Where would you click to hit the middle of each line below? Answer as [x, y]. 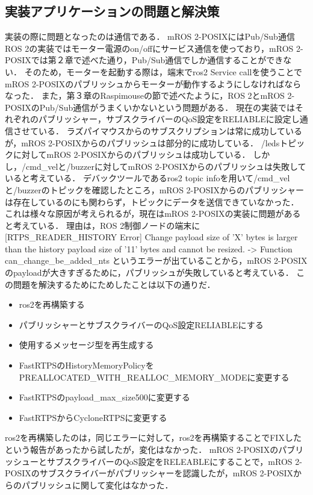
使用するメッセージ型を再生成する [86, 345]
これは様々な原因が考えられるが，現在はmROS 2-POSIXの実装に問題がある [153, 213]
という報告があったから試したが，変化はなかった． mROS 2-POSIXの [142, 450]
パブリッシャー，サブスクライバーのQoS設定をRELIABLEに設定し [169, 119]
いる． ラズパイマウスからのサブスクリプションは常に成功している [170, 130]
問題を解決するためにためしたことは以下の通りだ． [114, 284]
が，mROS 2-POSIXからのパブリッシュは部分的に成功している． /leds [142, 142]
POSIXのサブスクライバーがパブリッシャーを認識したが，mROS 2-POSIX [149, 473]
